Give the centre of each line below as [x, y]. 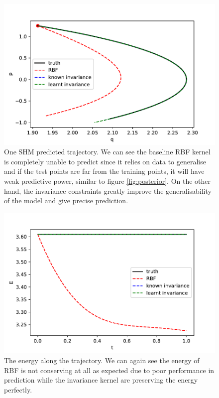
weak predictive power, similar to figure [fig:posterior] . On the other [108, 181]
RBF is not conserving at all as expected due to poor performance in [109, 370]
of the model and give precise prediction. [66, 200]
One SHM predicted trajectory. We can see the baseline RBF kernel [107, 152]
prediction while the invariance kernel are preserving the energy [101, 380]
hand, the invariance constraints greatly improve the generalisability [108, 191]
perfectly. [18, 389]
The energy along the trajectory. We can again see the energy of [102, 360]
